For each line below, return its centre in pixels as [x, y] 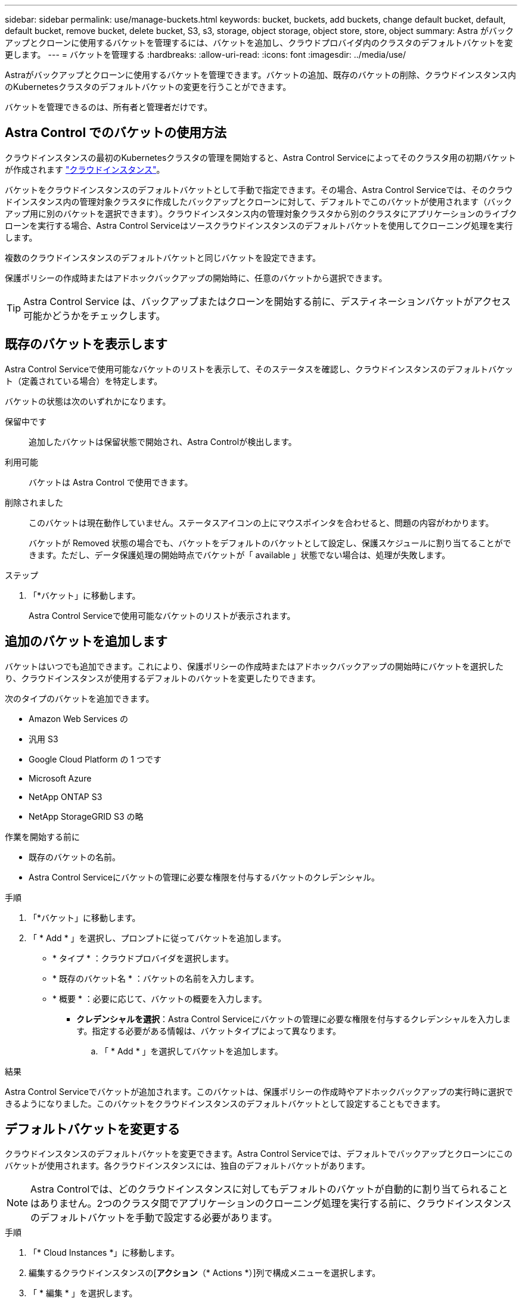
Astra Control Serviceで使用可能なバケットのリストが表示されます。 [162, 615]
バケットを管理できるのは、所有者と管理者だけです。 [109, 107]
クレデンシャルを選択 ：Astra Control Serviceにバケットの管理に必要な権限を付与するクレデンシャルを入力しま [293, 1019]
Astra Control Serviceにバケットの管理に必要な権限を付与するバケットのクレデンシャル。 [204, 877]
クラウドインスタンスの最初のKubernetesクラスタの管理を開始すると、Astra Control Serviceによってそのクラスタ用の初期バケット [260, 157]
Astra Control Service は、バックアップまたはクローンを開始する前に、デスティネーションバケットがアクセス [267, 301]
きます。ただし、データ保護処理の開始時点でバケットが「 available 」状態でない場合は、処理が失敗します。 [240, 555]
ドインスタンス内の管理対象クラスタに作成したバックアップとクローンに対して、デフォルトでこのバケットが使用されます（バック [259, 201]
